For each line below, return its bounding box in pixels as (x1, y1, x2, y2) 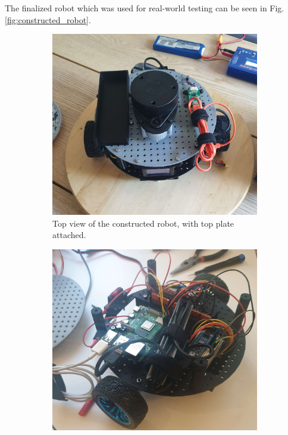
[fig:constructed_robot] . (5, 13, 91, 26)
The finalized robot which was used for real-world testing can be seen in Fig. (5, 2, 284, 14)
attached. (52, 229, 86, 241)
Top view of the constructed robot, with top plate (52, 217, 234, 229)
